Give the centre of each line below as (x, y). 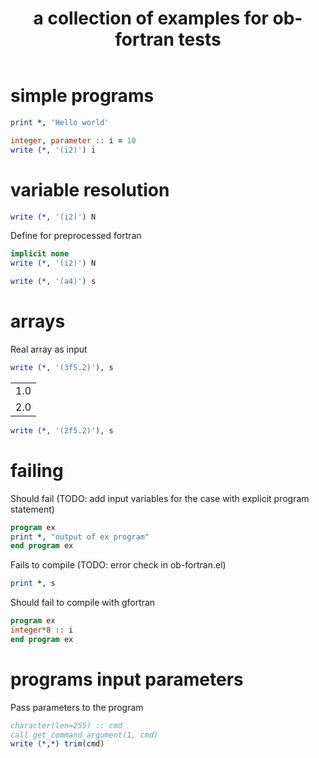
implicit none (40, 254)
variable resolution (90, 189)
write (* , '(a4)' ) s (53, 282)
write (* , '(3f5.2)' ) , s (62, 367)
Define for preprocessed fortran (76, 236)
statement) (32, 509)
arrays (38, 321)
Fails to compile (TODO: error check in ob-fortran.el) (118, 565)
